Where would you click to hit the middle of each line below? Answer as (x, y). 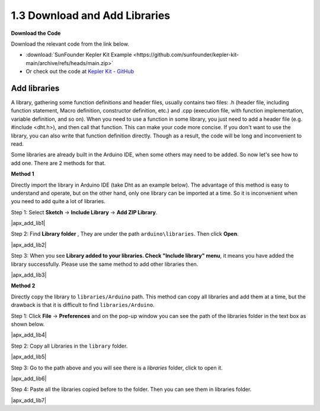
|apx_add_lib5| (29, 357)
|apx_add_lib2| (29, 245)
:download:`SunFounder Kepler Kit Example (79, 55)
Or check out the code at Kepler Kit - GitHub (80, 72)
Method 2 (23, 286)
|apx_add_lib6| (29, 378)
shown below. (28, 324)
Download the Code (36, 33)
